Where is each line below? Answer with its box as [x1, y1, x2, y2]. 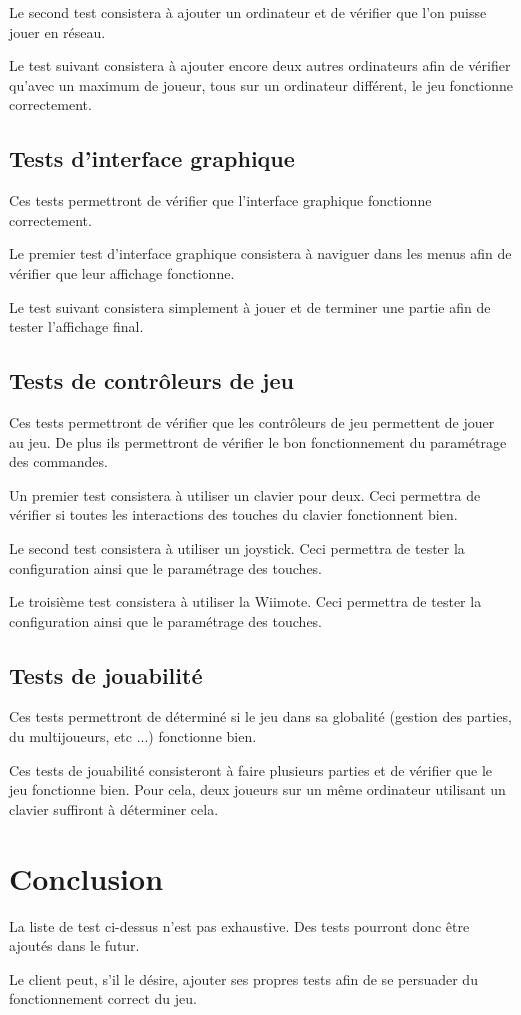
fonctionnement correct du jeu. [9, 988, 197, 1009]
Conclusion [9, 857, 164, 898]
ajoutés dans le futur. [9, 935, 140, 956]
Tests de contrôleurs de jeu [9, 365, 294, 396]
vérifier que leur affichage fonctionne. [9, 262, 235, 283]
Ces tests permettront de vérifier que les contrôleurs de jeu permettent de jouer [9, 411, 495, 432]
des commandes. [9, 451, 108, 472]
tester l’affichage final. [9, 316, 144, 337]
